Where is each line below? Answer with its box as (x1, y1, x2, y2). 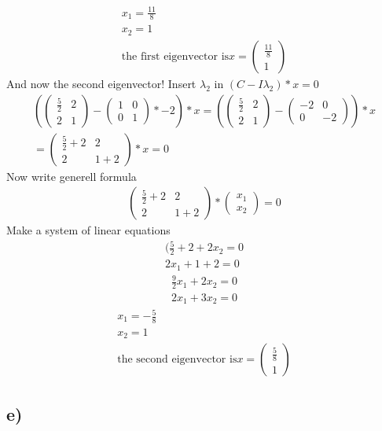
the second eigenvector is (117, 354, 237, 366)
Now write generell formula (6, 168, 137, 184)
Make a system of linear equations (6, 222, 171, 238)
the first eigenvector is (121, 50, 230, 62)
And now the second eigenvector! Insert (6, 75, 197, 91)
